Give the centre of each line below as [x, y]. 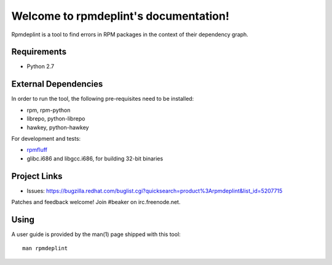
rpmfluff [37, 150]
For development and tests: [46, 138]
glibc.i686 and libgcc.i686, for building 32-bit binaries [95, 158]
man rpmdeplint [45, 248]
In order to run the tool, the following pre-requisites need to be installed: [103, 99]
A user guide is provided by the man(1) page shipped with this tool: [96, 234]
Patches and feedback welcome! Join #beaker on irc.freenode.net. [96, 202]
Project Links [37, 176]
